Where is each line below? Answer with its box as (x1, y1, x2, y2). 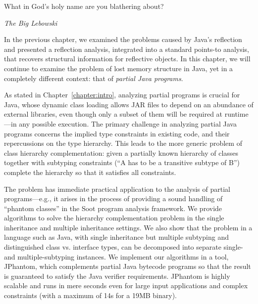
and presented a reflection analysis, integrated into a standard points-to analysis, (4, 43, 249, 54)
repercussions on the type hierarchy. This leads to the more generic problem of (4, 138, 242, 148)
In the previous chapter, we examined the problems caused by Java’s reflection (4, 34, 242, 44)
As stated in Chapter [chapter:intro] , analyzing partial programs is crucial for (4, 89, 240, 100)
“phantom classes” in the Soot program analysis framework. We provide (4, 203, 222, 213)
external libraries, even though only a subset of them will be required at (4, 109, 223, 119)
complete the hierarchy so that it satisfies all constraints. (4, 167, 176, 177)
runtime (224, 109, 249, 119)
